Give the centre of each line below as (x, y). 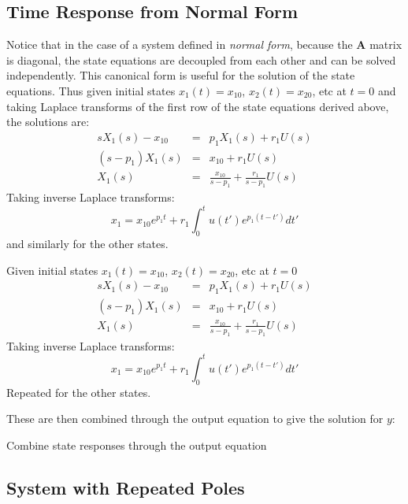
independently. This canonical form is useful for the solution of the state (181, 75)
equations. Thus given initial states (91, 90)
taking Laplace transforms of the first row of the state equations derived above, (198, 106)
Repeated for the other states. (79, 392)
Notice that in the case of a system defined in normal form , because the (180, 44)
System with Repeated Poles (126, 487)
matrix (386, 44)
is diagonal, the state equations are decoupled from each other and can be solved (201, 59)
